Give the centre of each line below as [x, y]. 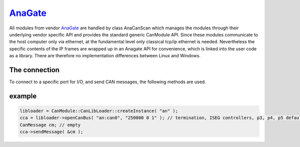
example [23, 96]
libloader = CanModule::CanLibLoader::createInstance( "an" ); [99, 111]
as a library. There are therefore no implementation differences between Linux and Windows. [105, 56]
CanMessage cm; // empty [50, 125]
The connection [34, 70]
